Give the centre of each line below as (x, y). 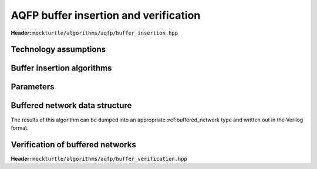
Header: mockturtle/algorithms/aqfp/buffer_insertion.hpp (95, 33)
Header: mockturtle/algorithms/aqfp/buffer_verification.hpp (99, 158)
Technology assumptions (58, 50)
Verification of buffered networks (73, 145)
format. (20, 128)
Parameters (33, 87)
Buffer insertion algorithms (61, 68)
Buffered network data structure (71, 106)
